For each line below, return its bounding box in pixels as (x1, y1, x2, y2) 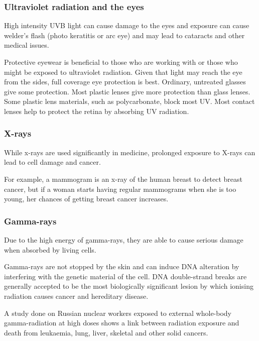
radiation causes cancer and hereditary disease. (4, 290, 149, 301)
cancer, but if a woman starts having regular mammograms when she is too (4, 183, 236, 194)
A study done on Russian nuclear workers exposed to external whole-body (4, 307, 232, 318)
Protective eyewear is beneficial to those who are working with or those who (4, 57, 238, 67)
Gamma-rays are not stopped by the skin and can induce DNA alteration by (4, 261, 239, 272)
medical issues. (4, 40, 49, 50)
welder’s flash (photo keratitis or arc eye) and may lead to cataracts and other (4, 30, 245, 40)
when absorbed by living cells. (4, 244, 96, 255)
